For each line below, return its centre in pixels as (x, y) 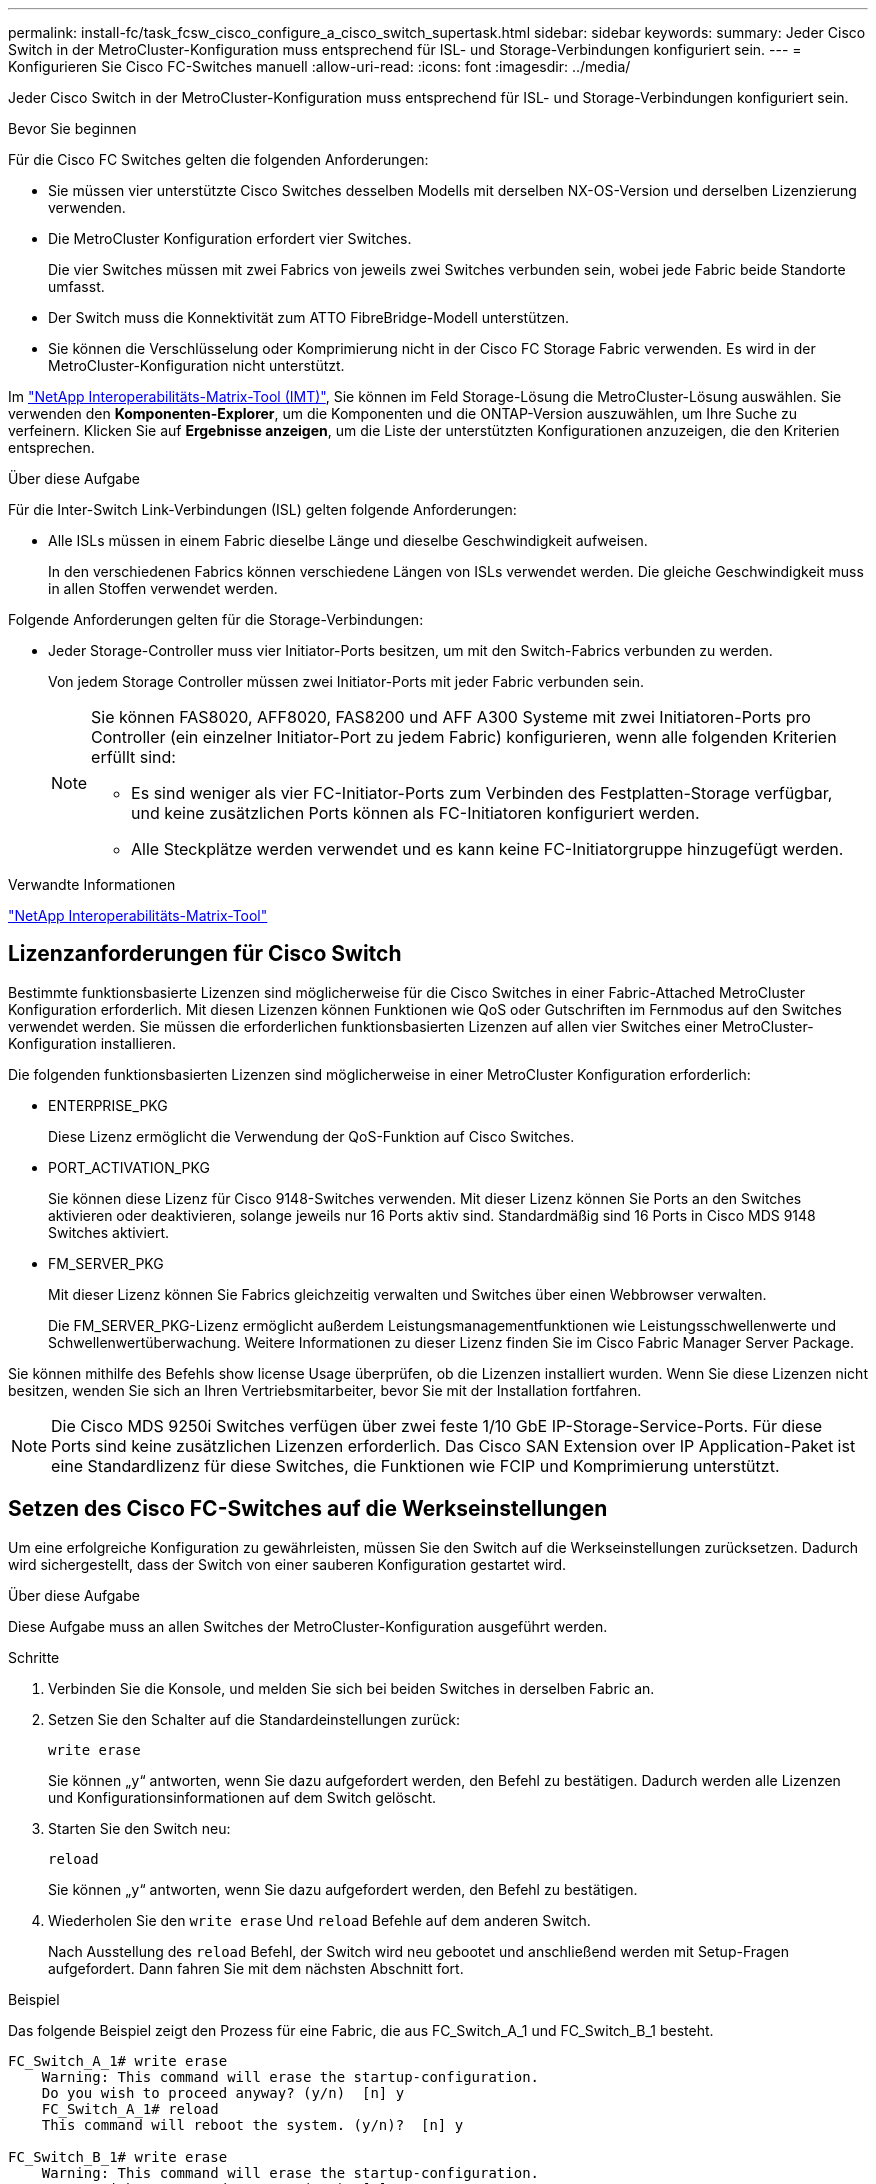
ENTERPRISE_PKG (108, 1105)
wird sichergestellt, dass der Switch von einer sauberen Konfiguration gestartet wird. (287, 1564)
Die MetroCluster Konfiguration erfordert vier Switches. (230, 238)
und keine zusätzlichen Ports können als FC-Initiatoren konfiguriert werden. (415, 813)
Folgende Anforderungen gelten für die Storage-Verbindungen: (216, 619)
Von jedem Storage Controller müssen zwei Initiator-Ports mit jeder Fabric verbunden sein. (346, 681)
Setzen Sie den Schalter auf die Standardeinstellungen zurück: (254, 1719)
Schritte (34, 1657)
